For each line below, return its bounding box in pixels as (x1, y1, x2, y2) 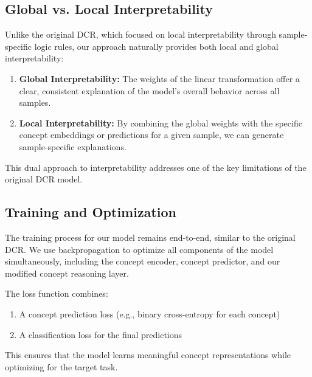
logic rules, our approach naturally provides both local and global (34, 40, 279, 52)
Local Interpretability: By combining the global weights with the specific (19, 116, 302, 129)
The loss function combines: (5, 287, 108, 300)
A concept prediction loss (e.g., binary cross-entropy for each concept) (19, 307, 280, 320)
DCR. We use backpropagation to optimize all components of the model (5, 243, 274, 255)
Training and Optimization (5, 202, 176, 221)
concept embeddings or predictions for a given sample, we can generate (19, 128, 284, 141)
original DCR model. (5, 173, 83, 185)
